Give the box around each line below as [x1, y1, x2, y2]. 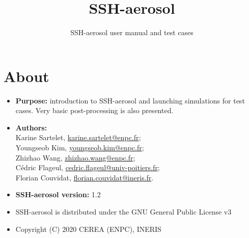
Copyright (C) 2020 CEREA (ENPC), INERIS [15, 223, 161, 234]
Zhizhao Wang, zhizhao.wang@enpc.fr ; [15, 152, 135, 163]
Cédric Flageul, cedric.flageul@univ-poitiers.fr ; [15, 162, 160, 173]
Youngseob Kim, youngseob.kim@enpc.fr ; [15, 142, 144, 153]
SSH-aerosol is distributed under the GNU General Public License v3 [15, 206, 232, 217]
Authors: [15, 122, 47, 133]
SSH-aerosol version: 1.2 [15, 189, 101, 200]
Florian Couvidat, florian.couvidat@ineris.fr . [15, 172, 154, 182]
